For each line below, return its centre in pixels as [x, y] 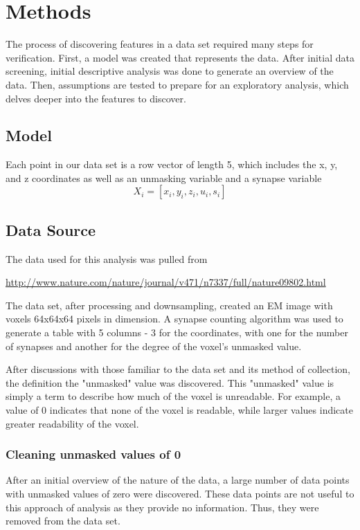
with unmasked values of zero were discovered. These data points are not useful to [180, 494]
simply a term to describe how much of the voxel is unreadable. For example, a [173, 396]
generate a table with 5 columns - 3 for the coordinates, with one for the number [177, 332]
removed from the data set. [63, 521]
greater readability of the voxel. [72, 423]
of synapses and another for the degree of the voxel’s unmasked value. [154, 346]
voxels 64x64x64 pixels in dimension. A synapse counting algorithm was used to [174, 319]
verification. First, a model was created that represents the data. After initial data [180, 57]
